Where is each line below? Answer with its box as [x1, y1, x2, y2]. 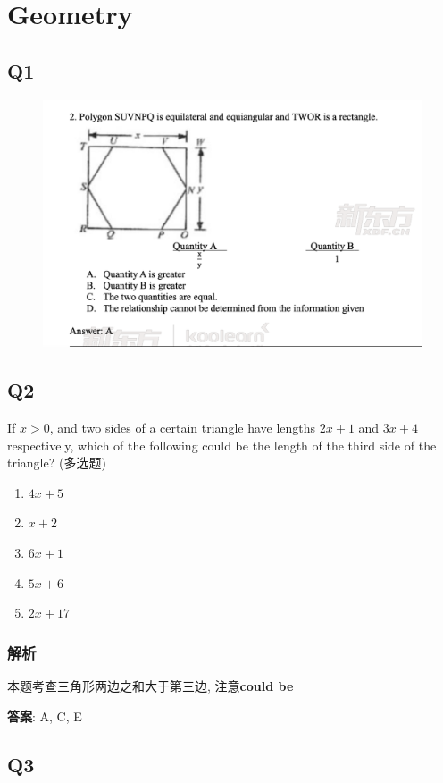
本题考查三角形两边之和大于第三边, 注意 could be [7, 676, 294, 695]
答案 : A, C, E [7, 706, 82, 725]
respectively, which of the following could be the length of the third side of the [7, 435, 437, 454]
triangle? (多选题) [7, 453, 106, 472]
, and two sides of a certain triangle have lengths [49, 417, 316, 436]
